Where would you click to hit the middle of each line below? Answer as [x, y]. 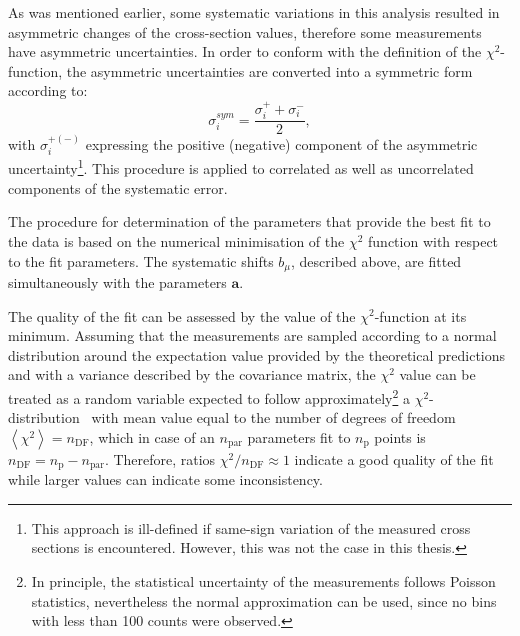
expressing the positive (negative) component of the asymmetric [281, 144]
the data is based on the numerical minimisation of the [176, 240]
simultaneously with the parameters [117, 281]
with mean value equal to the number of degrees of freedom [273, 417]
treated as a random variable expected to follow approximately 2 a [209, 396]
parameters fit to [299, 436]
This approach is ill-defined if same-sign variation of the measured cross [251, 527]
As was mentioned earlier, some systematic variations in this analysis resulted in [254, 12]
